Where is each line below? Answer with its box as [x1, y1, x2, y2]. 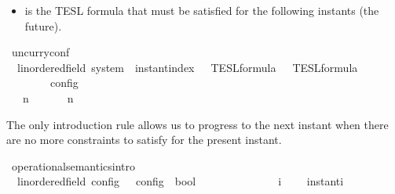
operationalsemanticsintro [11, 157, 135, 174]
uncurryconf [11, 44, 70, 60]
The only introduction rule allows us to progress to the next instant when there [6, 116, 389, 132]
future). [24, 17, 62, 34]
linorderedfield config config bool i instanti [16, 173, 344, 189]
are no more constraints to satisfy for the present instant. [6, 131, 282, 148]
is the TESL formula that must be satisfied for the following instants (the [24, 2, 379, 18]
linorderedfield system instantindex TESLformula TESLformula [16, 59, 358, 75]
